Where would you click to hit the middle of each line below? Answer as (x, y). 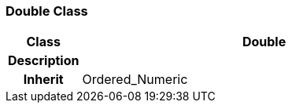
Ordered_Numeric (135, 80)
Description (44, 61)
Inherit (43, 80)
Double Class (47, 11)
